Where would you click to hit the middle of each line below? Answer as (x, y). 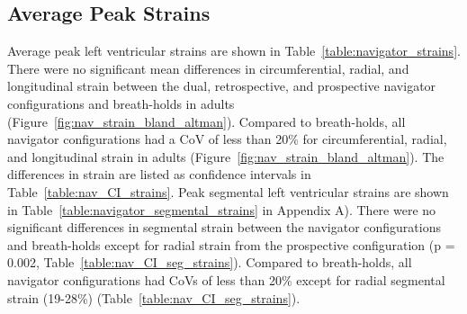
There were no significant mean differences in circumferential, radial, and (208, 68)
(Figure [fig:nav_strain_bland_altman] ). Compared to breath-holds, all (207, 121)
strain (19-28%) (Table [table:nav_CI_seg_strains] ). (154, 297)
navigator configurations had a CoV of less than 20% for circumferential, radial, (227, 139)
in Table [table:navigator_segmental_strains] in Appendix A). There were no (222, 209)
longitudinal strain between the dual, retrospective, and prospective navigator (222, 86)
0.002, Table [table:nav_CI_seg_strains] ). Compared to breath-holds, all (210, 262)
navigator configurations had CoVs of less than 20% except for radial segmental (226, 279)
